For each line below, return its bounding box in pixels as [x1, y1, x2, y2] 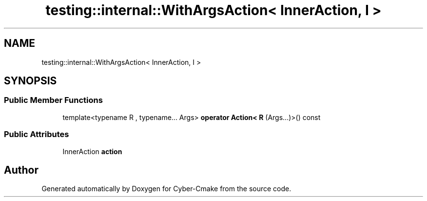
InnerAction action [62, 147, 122, 156]
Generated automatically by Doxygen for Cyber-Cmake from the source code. [41, 184, 291, 193]
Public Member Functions [4, 95, 103, 105]
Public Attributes [4, 129, 69, 140]
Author [4, 163, 39, 176]
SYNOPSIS [4, 75, 57, 87]
